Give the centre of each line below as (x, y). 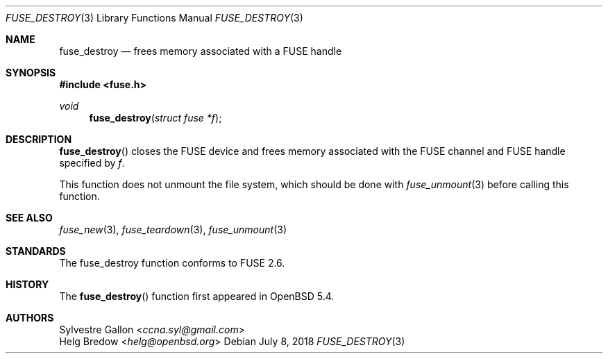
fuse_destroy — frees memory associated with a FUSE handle (201, 51)
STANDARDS (36, 251)
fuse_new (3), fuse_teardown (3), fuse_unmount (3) (173, 229)
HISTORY (27, 284)
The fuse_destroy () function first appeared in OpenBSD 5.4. (197, 296)
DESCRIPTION (39, 139)
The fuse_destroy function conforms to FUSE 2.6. (172, 263)
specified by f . (92, 163)
